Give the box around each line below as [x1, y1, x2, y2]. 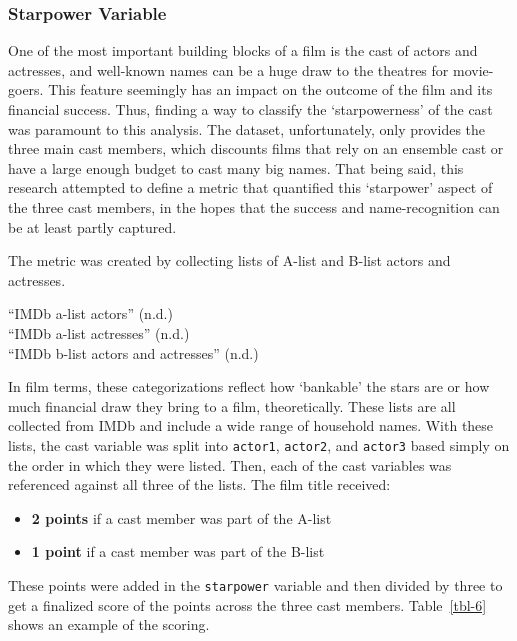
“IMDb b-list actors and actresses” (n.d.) [8, 342, 259, 363]
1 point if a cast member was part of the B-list [31, 541, 325, 562]
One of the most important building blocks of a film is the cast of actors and [8, 40, 478, 61]
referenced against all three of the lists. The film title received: [8, 474, 391, 495]
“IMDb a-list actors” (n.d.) [8, 303, 173, 324]
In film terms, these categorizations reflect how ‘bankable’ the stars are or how [8, 376, 490, 397]
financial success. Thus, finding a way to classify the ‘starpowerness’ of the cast [8, 99, 493, 119]
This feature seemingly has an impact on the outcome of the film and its [48, 79, 493, 100]
